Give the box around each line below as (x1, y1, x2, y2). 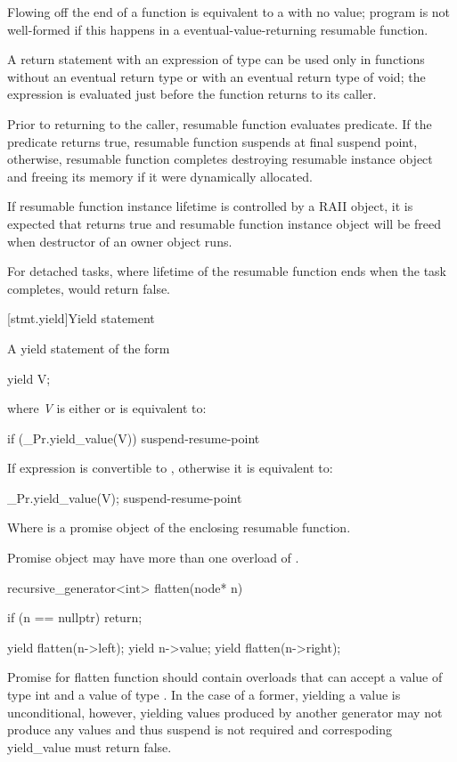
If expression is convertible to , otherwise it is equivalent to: (7, 458, 333, 477)
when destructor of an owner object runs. (7, 231, 233, 250)
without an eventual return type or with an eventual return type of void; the (7, 67, 426, 85)
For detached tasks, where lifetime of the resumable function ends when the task (7, 262, 447, 280)
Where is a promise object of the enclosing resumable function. (7, 518, 351, 537)
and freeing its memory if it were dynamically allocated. (7, 166, 313, 185)
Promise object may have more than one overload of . (7, 548, 299, 567)
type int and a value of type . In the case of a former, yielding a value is (7, 685, 401, 704)
